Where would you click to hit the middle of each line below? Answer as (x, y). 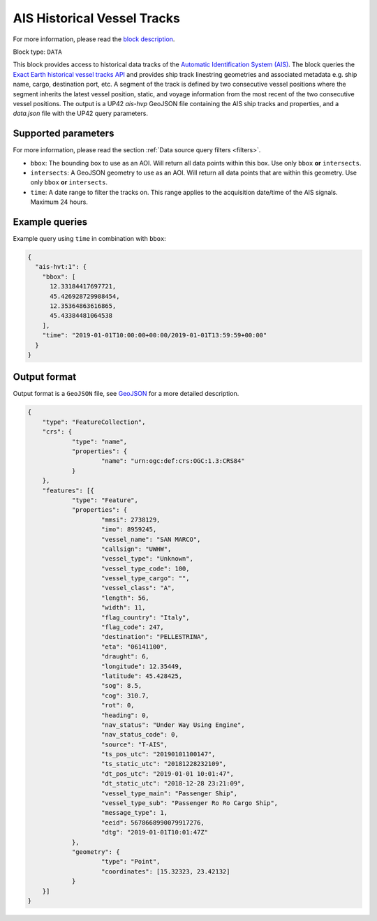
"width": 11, (124, 608)
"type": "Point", (131, 862)
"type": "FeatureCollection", (94, 422)
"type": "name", (99, 441)
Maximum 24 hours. (59, 202)
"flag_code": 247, (133, 627)
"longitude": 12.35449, (142, 666)
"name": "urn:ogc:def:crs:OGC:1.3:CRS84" (173, 461)
